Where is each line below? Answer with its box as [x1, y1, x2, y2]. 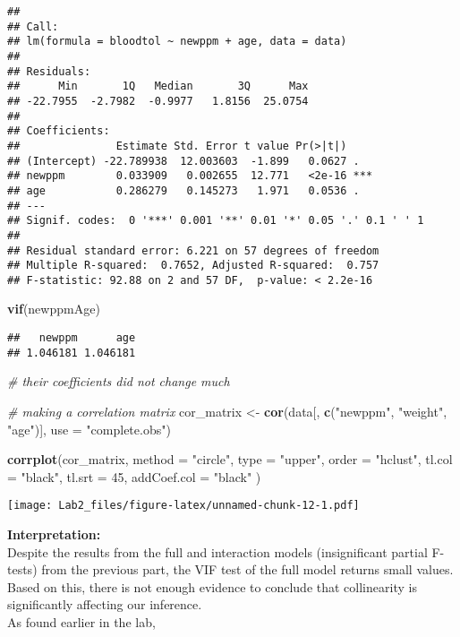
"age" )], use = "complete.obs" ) [7, 419, 171, 438]
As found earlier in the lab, [7, 612, 156, 631]
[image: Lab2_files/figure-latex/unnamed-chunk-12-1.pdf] [7, 499, 360, 512]
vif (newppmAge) [7, 299, 100, 318]
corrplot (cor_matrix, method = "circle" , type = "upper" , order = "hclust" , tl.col [7, 450, 453, 469]
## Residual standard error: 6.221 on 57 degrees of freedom [7, 244, 379, 257]
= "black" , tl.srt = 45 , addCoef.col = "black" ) [7, 467, 261, 486]
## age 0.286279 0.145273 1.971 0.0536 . [7, 184, 360, 197]
